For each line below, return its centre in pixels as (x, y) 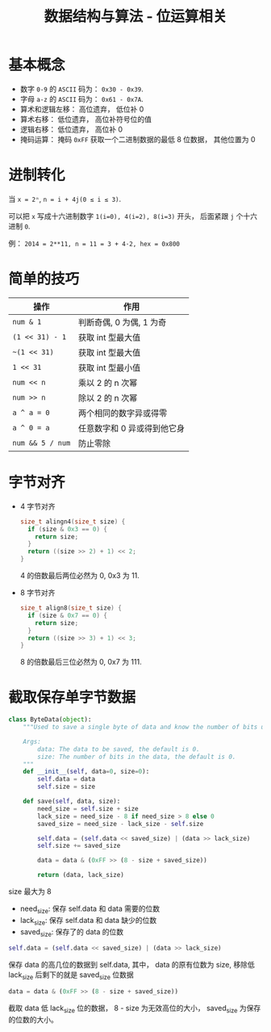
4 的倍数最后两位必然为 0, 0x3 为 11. (79, 575)
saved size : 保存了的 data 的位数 (72, 932)
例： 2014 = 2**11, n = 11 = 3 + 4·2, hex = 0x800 (94, 243)
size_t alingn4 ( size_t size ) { (73, 522)
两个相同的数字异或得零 (123, 413)
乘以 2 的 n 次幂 (108, 383)
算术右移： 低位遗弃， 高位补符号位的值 (85, 119)
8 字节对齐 (38, 593)
